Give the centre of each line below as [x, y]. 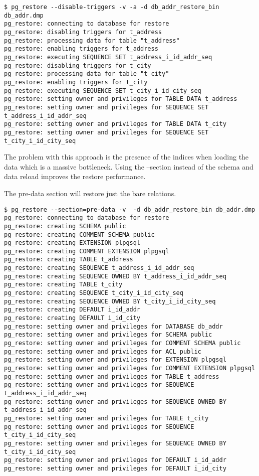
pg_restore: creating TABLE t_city [63, 285]
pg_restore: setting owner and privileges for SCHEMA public [108, 335]
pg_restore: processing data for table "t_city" [87, 74]
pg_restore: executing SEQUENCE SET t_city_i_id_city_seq [103, 91]
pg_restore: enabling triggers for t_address [81, 49]
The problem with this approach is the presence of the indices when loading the [126, 157]
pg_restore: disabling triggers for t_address [83, 32]
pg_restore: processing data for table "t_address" [92, 40]
